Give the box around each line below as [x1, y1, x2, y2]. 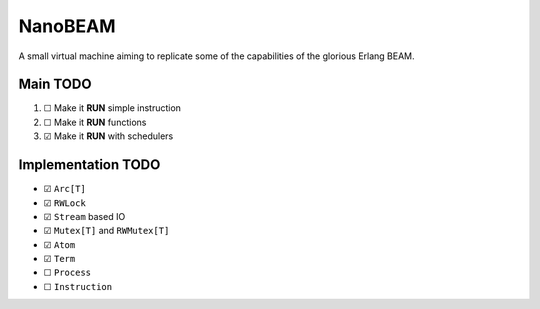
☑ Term [43, 253, 76, 265]
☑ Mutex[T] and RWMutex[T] [43, 225, 170, 237]
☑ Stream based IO [43, 210, 126, 222]
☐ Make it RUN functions [43, 116, 147, 128]
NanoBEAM [18, 15, 116, 37]
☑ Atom [43, 238, 76, 250]
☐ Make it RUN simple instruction [43, 102, 182, 114]
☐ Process [43, 266, 92, 279]
